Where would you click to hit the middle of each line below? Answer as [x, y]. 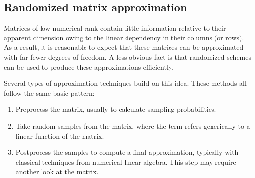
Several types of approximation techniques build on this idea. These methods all [125, 83]
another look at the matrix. [57, 171]
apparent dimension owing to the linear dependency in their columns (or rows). [124, 37]
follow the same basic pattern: [49, 92]
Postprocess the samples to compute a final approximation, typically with [127, 152]
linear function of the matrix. [60, 135]
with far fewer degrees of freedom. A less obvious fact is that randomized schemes [127, 56]
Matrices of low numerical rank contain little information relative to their [115, 28]
